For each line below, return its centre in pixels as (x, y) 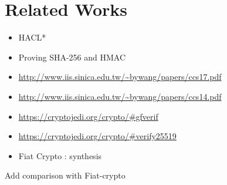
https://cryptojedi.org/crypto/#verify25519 (97, 136)
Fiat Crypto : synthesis (60, 155)
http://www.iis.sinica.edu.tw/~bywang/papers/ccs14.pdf (120, 96)
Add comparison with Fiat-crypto (65, 175)
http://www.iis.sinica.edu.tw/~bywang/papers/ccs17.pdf (120, 77)
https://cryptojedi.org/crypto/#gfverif (88, 116)
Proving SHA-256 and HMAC (72, 57)
